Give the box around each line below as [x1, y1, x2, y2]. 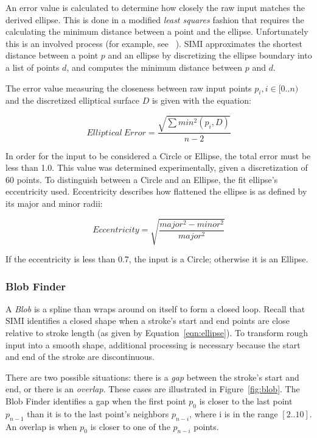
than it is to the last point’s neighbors [27, 407, 169, 420]
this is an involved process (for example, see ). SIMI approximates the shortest [5, 37, 303, 49]
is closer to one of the [90, 420, 170, 433]
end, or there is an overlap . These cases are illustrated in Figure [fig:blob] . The [5, 382, 300, 395]
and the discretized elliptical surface [5, 94, 139, 107]
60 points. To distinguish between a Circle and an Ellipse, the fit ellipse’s [5, 173, 278, 185]
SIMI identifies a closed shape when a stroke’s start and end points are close [5, 314, 290, 327]
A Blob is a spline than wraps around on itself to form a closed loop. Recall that [5, 302, 305, 315]
